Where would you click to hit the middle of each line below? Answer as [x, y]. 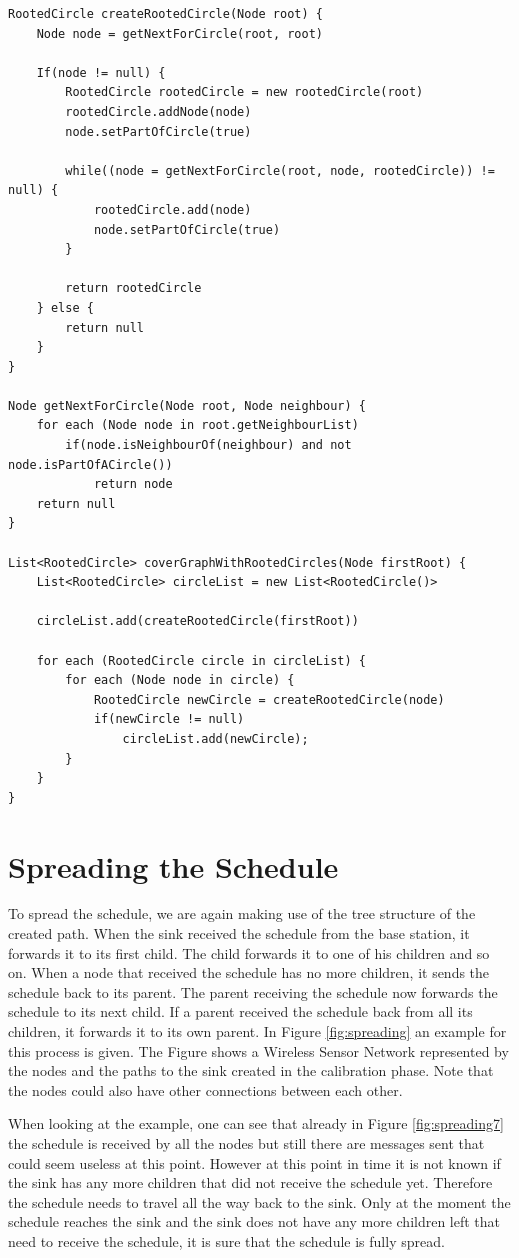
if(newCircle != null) [169, 719]
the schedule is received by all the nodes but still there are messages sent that [246, 1143]
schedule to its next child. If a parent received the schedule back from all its [240, 1011]
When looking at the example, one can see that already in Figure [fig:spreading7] [256, 1123]
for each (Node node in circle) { [180, 680]
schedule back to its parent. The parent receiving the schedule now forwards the [253, 991]
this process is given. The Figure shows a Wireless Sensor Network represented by [258, 1050]
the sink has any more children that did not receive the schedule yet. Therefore [250, 1182]
